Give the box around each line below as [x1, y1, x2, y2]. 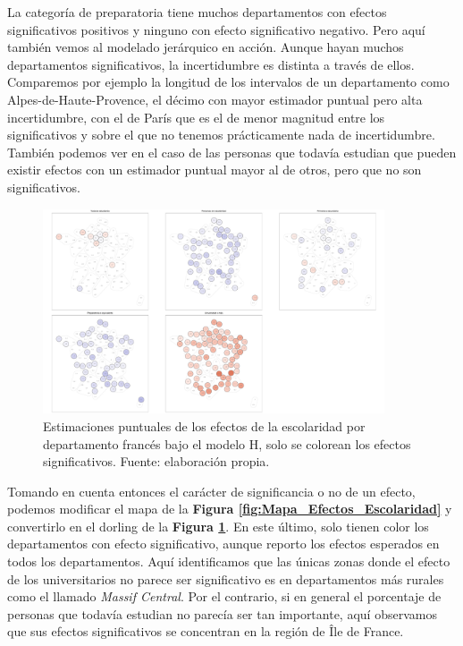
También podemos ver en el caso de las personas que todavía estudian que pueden [7, 142, 457, 161]
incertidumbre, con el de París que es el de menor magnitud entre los [7, 107, 385, 126]
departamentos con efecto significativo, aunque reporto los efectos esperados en [7, 534, 440, 553]
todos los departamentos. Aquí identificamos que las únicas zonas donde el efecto [7, 552, 450, 571]
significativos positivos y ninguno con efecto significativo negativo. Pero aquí [7, 20, 425, 38]
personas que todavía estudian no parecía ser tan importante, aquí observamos [7, 604, 437, 623]
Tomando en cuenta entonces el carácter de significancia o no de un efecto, [7, 481, 416, 500]
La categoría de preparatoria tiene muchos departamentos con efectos [7, 3, 387, 21]
